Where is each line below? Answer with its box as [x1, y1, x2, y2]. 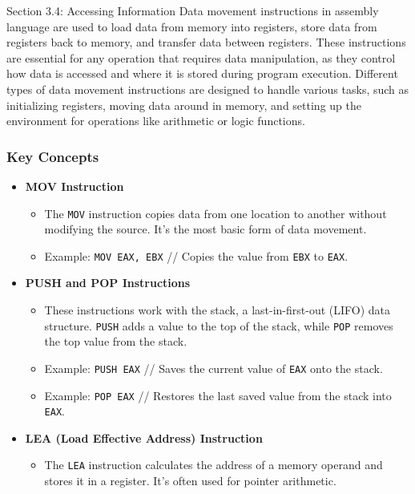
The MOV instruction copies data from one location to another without [44, 204, 387, 221]
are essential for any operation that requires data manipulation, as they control [6, 49, 396, 66]
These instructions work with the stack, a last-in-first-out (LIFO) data [44, 302, 391, 318]
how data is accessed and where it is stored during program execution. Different [6, 65, 398, 82]
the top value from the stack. [44, 333, 187, 350]
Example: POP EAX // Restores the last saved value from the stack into [44, 387, 392, 403]
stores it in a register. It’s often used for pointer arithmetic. [44, 472, 336, 489]
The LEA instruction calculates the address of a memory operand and [44, 456, 383, 473]
